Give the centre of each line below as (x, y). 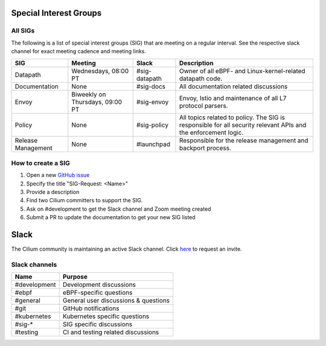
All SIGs (23, 31)
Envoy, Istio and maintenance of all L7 (233, 98)
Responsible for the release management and (244, 140)
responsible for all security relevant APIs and (243, 125)
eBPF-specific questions (97, 293)
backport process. (205, 148)
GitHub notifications (91, 309)
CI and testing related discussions (111, 332)
